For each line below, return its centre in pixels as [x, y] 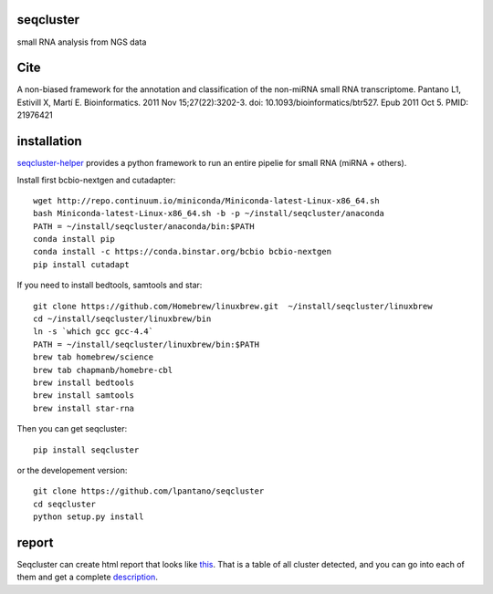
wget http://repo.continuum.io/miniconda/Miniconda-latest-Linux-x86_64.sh [206, 200]
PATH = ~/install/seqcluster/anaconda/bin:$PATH [144, 226]
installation [49, 141]
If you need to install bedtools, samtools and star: [110, 285]
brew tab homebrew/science [94, 357]
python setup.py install [89, 517]
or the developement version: [72, 470]
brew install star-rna [84, 408]
